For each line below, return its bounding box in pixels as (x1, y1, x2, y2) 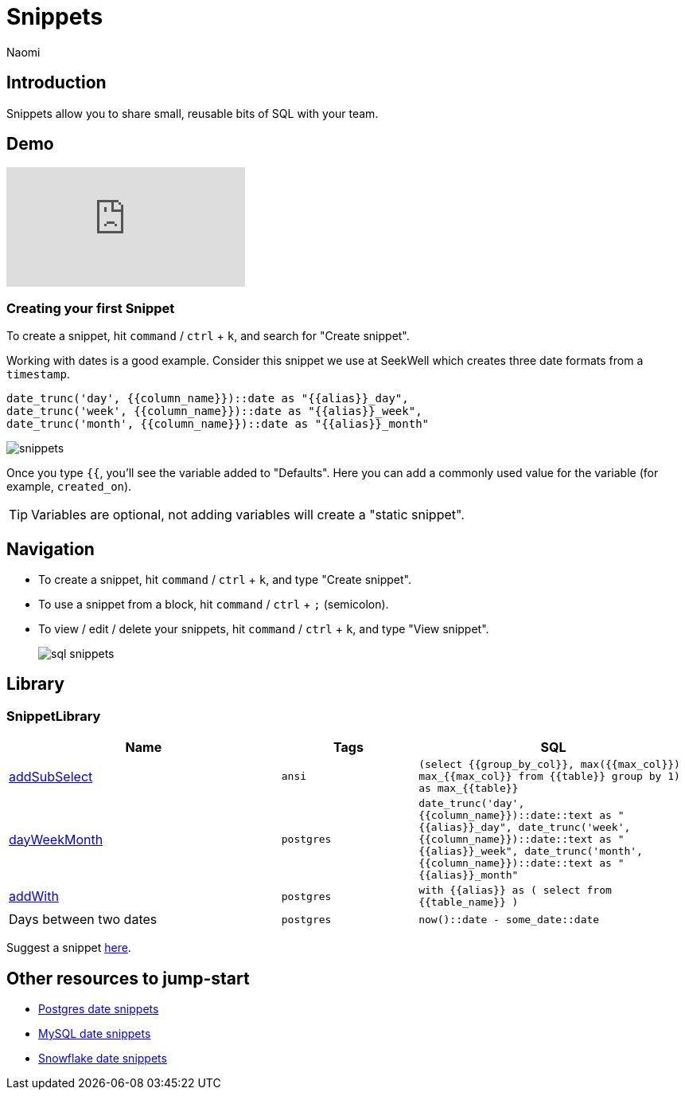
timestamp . (6, 367, 70, 382)
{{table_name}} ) (418, 896, 519, 909)
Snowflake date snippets (38, 1051, 167, 1066)
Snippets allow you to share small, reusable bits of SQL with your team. (6, 106, 379, 120)
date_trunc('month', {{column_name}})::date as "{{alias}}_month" (6, 417, 430, 431)
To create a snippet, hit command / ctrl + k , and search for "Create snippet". (6, 329, 410, 343)
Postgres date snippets (38, 1002, 159, 1016)
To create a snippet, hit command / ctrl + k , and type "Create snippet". (38, 573, 411, 587)
